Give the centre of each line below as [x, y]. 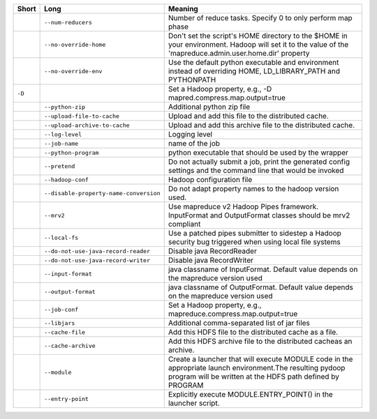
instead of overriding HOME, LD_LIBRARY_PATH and [254, 71]
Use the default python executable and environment [253, 62]
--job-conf [61, 309]
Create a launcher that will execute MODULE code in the [260, 359]
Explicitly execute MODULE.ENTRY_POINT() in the [250, 394]
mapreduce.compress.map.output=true [233, 314]
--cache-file [65, 332]
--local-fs [61, 237]
